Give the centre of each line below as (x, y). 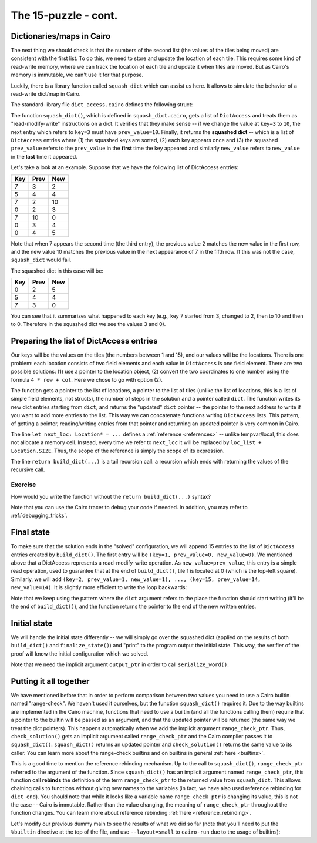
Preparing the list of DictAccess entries (84, 341)
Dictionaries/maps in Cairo (61, 36)
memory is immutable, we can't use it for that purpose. (77, 75)
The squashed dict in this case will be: (57, 271)
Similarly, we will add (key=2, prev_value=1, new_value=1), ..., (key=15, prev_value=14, (136, 579)
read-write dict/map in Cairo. (46, 94)
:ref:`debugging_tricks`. (39, 515)
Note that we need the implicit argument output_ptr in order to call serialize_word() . (120, 664)
